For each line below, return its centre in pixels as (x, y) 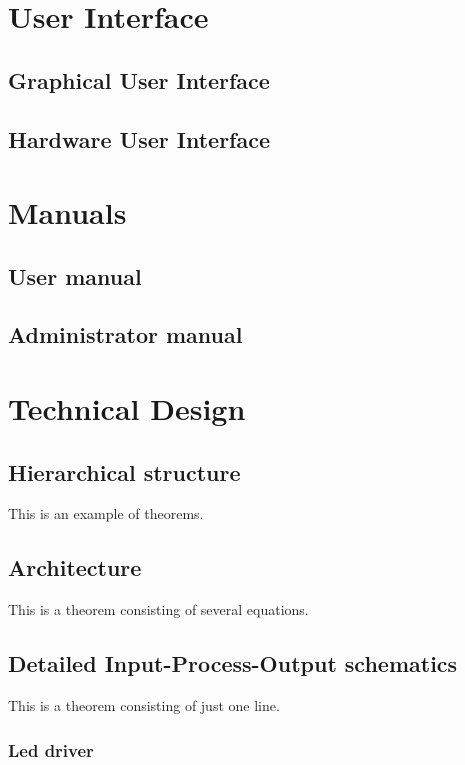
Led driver (51, 749)
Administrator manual (125, 334)
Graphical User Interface (139, 79)
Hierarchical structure (124, 471)
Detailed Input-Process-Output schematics (233, 663)
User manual (75, 275)
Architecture (75, 567)
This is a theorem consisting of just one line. (144, 705)
